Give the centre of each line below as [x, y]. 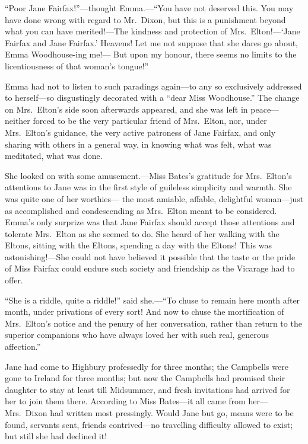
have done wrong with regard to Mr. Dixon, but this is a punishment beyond [145, 19]
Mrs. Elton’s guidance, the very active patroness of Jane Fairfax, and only [140, 132]
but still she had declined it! [56, 436]
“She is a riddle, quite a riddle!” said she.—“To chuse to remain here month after [153, 300]
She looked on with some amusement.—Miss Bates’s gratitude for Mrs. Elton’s [148, 175]
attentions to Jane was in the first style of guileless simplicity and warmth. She [148, 187]
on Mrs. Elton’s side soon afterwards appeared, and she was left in [126, 109]
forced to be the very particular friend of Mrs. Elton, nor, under [150, 121]
